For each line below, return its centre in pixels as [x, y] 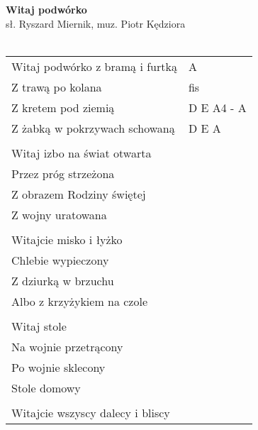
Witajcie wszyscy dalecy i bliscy [91, 412]
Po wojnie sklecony [58, 367]
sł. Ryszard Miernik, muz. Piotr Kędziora [96, 23]
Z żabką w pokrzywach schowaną [93, 128]
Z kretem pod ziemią [63, 107]
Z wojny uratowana [59, 214]
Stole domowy [46, 387]
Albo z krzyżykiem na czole [80, 301]
